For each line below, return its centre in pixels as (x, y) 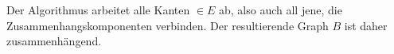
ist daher (366, 25)
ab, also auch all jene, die (281, 10)
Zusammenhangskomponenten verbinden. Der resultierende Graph (168, 25)
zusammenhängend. (54, 41)
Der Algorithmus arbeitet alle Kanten (98, 10)
